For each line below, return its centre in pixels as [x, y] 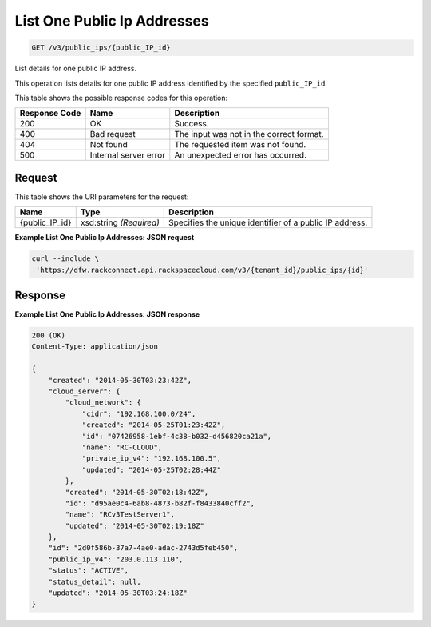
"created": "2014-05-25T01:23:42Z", [154, 425]
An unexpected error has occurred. [241, 155]
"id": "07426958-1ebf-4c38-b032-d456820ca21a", [177, 436]
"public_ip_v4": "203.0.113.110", [116, 559]
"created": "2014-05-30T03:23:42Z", [120, 380]
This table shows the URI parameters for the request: [102, 197]
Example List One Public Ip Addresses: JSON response [107, 314]
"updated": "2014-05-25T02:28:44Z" [151, 469]
